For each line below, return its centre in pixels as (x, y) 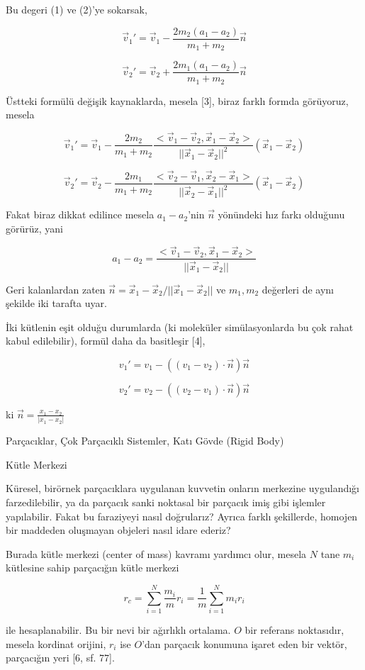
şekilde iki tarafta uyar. (56, 303)
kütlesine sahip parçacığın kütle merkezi (92, 568)
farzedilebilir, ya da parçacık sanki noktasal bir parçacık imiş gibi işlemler (166, 502)
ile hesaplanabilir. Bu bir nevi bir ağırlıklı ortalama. (118, 630)
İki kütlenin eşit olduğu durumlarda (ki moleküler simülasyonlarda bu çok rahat (180, 326)
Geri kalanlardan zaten (56, 289)
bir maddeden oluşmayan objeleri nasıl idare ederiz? (118, 530)
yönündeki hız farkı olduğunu (281, 214)
